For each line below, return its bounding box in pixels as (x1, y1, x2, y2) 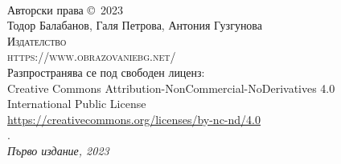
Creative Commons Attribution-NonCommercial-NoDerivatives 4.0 (7, 79, 335, 96)
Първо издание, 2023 (7, 142, 109, 158)
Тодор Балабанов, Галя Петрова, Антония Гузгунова (7, 17, 263, 34)
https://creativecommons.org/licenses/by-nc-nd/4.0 (7, 110, 261, 127)
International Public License (7, 95, 146, 112)
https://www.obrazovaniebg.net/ (7, 48, 176, 65)
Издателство (7, 32, 67, 49)
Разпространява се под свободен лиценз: (7, 63, 205, 80)
